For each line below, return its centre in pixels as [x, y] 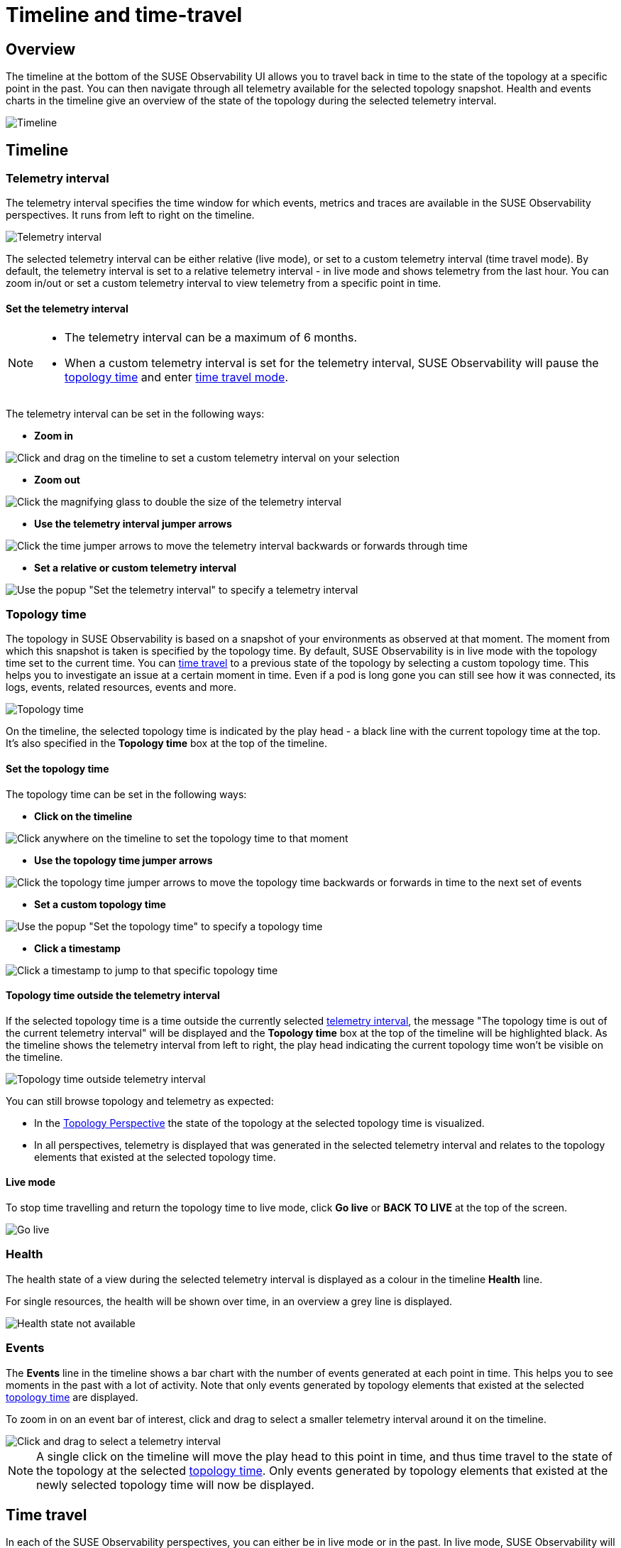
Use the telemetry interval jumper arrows [133, 523]
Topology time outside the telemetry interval [113, 996]
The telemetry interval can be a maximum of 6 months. [211, 337]
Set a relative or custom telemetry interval [136, 567]
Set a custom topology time [100, 904]
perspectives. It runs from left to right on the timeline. [130, 215]
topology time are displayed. [72, 1397]
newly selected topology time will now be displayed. [175, 1484]
